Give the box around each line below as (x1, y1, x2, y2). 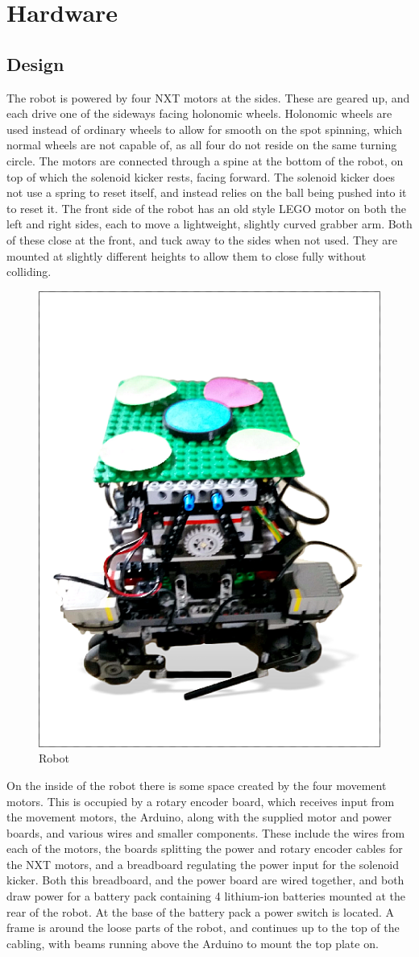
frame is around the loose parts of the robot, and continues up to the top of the (6, 919, 400, 936)
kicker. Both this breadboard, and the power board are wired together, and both (6, 871, 404, 888)
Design (6, 51, 64, 76)
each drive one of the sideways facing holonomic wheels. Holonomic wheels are (6, 105, 392, 122)
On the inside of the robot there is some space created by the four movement (6, 776, 387, 793)
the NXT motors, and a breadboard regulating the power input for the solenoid (6, 855, 399, 872)
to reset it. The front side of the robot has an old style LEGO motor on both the (6, 199, 407, 216)
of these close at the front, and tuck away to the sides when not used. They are (6, 231, 397, 248)
